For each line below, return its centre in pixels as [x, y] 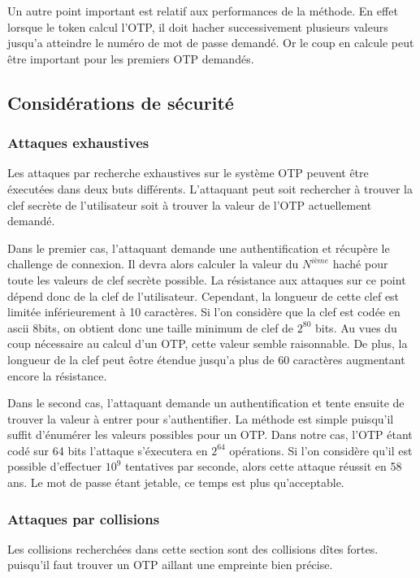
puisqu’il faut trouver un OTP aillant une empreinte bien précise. [170, 565]
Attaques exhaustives [78, 143]
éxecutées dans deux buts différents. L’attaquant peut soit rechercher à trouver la [210, 188]
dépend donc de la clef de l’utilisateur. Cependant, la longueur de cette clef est [204, 296]
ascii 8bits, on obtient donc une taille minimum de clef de [151, 327]
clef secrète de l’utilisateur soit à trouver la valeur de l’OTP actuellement [190, 204]
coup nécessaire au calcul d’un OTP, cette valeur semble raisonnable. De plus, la [208, 343]
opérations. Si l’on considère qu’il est [321, 450]
